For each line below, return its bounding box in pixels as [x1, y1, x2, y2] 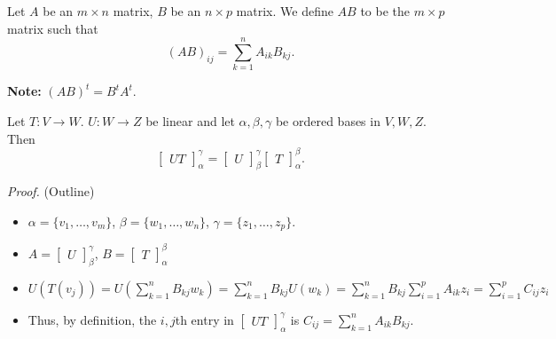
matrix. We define [236, 2, 333, 20]
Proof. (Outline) [7, 182, 95, 201]
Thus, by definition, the [27, 310, 157, 328]
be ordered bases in [275, 111, 380, 130]
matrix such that [7, 19, 98, 37]
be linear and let [145, 111, 235, 130]
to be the [360, 2, 411, 20]
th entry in [175, 310, 234, 328]
